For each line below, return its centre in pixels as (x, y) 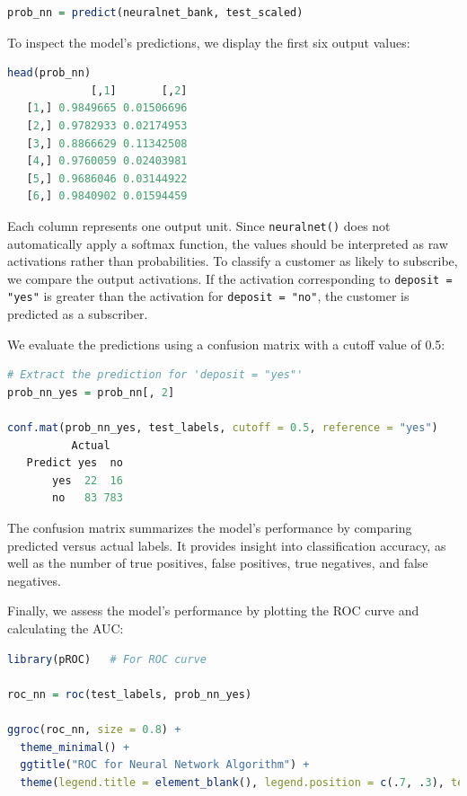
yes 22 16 (88, 480)
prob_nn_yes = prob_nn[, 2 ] (91, 392)
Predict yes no (75, 463)
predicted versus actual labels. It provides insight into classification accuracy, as (227, 545)
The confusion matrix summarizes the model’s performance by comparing (210, 528)
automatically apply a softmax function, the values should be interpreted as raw (228, 243)
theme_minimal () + (75, 747)
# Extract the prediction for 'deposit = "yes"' (155, 375)
